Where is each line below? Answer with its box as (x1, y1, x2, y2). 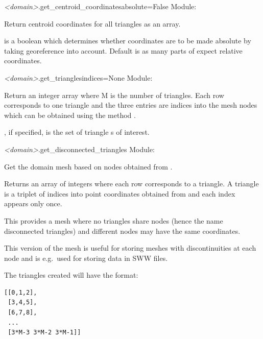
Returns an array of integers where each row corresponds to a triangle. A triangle (4, 178, 259, 189)
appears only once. (4, 198, 62, 209)
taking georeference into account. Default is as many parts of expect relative (4, 45, 243, 56)
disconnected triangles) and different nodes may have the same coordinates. (4, 225, 241, 236)
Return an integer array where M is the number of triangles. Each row (4, 89, 224, 100)
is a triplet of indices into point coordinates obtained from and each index (4, 188, 235, 199)
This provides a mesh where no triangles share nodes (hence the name (4, 215, 223, 226)
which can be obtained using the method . (4, 109, 136, 120)
